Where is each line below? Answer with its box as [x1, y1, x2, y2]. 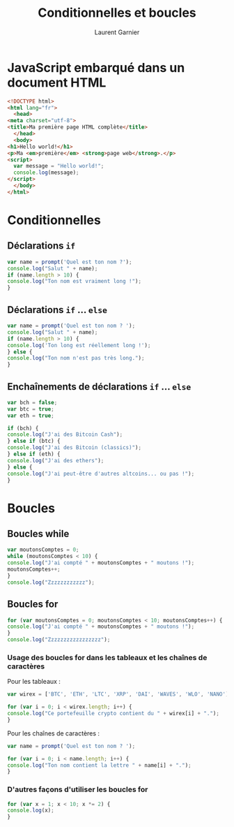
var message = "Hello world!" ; [13, 163, 104, 170]
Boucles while [7, 528, 70, 540]
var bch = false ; [7, 399, 58, 406]
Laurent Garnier [94, 28, 140, 36]
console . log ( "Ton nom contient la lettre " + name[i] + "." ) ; [7, 761, 192, 769]
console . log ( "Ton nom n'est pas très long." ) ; [7, 355, 145, 362]
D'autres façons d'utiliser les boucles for [7, 784, 148, 794]
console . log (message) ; [13, 169, 79, 176]
